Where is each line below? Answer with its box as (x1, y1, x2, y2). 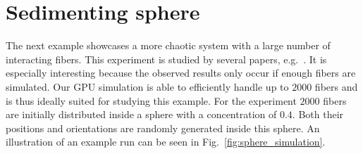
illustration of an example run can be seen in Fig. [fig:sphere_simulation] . (6, 134, 326, 149)
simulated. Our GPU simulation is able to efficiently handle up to (6, 79, 289, 94)
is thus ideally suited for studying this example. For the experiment (6, 93, 297, 108)
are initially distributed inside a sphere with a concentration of (6, 107, 277, 122)
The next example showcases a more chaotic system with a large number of (6, 38, 331, 53)
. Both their (292, 107, 344, 122)
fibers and (314, 79, 358, 94)
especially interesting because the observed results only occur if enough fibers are (6, 65, 356, 80)
